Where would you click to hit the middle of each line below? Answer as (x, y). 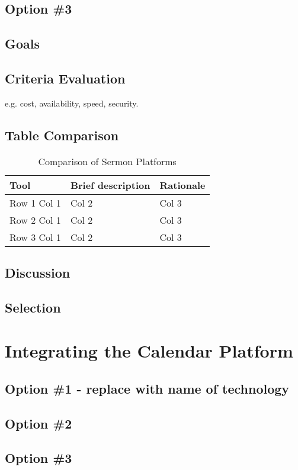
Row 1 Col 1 (35, 202)
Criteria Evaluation (65, 78)
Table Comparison (62, 135)
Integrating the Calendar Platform (149, 351)
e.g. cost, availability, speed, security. (72, 103)
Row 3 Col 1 (35, 237)
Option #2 (39, 423)
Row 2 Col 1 (35, 220)
